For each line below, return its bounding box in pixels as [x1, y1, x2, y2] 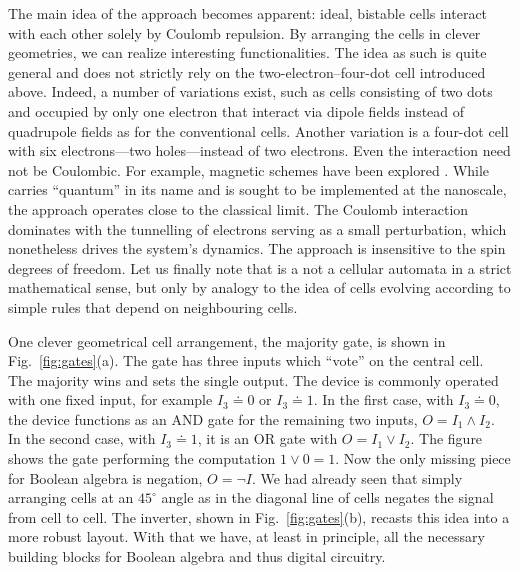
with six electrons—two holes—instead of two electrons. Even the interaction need [8, 140, 511, 161]
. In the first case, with [313, 389, 454, 410]
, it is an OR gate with [197, 428, 338, 449]
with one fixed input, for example [8, 389, 213, 410]
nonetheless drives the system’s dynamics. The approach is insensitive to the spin [8, 238, 506, 259]
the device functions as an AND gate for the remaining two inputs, [8, 408, 418, 429]
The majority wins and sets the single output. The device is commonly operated [8, 369, 499, 390]
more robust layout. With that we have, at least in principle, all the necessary [8, 526, 485, 547]
